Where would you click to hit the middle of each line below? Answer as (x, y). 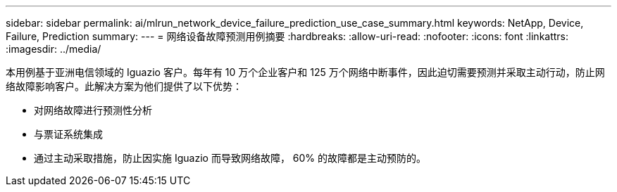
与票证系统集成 (68, 134)
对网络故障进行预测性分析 (93, 110)
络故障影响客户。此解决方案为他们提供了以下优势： (124, 86)
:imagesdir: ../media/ (54, 49)
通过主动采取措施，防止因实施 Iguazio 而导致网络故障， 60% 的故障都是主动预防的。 (230, 158)
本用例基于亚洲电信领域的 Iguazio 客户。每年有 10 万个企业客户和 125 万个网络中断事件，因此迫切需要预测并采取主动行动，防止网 (305, 72)
